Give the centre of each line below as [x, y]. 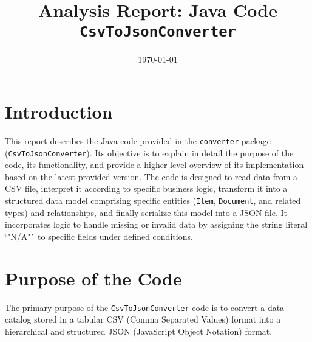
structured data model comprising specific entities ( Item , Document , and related [153, 201]
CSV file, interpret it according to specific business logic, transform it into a [146, 188]
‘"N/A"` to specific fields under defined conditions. [99, 236]
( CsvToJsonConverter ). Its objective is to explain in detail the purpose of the [149, 152]
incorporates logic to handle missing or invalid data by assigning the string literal [156, 224]
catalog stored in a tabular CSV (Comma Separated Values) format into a [143, 319]
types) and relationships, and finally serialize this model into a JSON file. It [146, 212]
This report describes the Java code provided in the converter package [138, 140]
